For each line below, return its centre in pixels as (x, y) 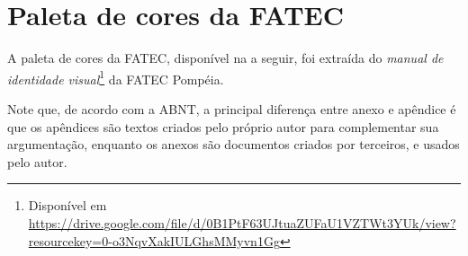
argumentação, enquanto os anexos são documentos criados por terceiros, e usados (234, 144)
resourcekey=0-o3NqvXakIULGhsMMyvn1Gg (154, 240)
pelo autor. (37, 161)
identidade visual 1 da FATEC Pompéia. (116, 77)
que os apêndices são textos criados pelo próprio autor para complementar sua (223, 126)
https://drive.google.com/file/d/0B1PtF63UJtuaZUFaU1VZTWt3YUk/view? (242, 222)
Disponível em (67, 205)
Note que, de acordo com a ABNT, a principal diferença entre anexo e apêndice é (232, 108)
